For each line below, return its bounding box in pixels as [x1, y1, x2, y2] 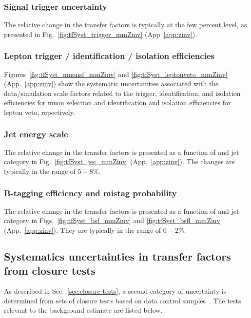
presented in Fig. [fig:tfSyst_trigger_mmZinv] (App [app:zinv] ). [4, 29, 197, 39]
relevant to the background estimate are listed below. [4, 305, 163, 315]
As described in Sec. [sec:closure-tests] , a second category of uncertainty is [4, 286, 227, 296]
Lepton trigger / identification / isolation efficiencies [4, 50, 214, 62]
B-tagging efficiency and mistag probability [4, 187, 177, 199]
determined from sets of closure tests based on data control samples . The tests [4, 295, 241, 305]
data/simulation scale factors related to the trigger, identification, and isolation [4, 88, 241, 98]
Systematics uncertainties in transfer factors [4, 248, 231, 263]
